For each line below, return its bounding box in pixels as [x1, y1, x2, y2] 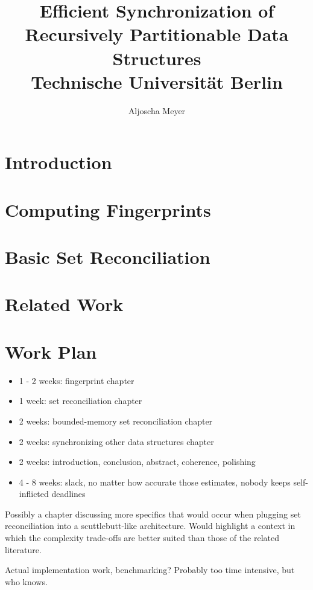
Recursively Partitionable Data [25, 22, 289, 46]
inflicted [19, 487, 49, 500]
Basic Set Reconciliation [5, 245, 210, 269]
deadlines [51, 487, 86, 500]
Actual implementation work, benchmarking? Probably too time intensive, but [5, 563, 295, 576]
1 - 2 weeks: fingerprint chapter [19, 374, 134, 386]
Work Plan [5, 339, 97, 364]
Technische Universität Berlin [31, 69, 283, 94]
